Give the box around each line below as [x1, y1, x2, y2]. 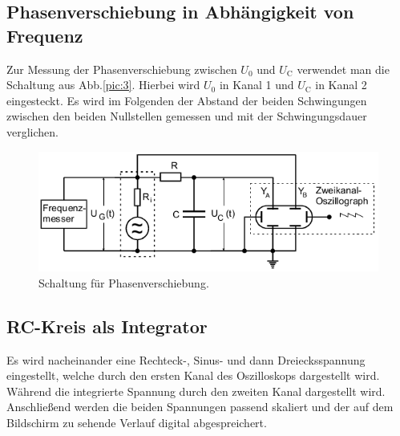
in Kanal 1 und [219, 76, 294, 93]
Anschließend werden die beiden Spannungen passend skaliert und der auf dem [6, 398, 394, 415]
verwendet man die [297, 60, 390, 77]
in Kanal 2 [315, 76, 367, 93]
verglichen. [6, 123, 59, 140]
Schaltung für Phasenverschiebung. [38, 274, 209, 291]
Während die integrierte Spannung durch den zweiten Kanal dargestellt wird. [6, 382, 386, 399]
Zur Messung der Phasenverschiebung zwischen [6, 60, 237, 77]
